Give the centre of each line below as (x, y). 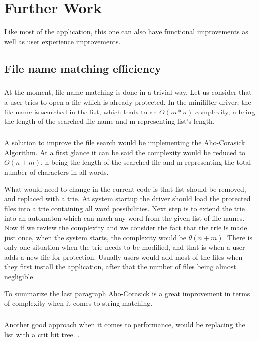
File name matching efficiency (83, 68)
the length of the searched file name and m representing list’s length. (110, 121)
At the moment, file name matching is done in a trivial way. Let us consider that (128, 92)
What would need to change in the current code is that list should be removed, (125, 188)
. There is (237, 237)
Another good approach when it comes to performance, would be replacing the (125, 324)
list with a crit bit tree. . (42, 334)
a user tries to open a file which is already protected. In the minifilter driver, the (128, 102)
